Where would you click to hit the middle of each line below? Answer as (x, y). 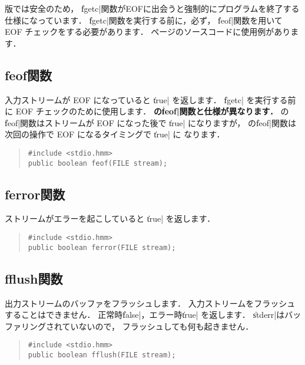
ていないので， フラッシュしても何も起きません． (158, 326)
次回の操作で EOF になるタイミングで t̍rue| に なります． (115, 134)
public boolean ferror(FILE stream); (102, 247)
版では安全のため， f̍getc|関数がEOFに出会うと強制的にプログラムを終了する (152, 8)
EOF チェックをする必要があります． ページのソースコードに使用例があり (148, 32)
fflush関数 (34, 278)
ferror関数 (35, 194)
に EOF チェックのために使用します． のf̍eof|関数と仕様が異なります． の (147, 111)
